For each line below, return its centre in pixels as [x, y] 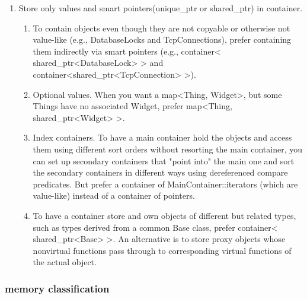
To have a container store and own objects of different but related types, [164, 215]
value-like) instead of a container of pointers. [114, 195]
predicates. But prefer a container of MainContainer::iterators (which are [165, 184]
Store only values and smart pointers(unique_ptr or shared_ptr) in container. [161, 8]
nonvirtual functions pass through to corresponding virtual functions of [162, 250]
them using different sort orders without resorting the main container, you [168, 149]
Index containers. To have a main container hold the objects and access [162, 137]
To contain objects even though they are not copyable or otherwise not [162, 28]
